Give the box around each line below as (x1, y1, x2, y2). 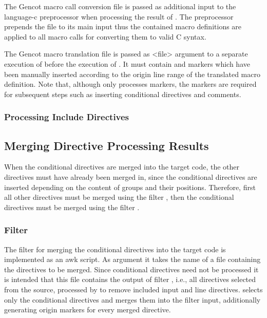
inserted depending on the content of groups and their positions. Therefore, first (4, 181, 256, 192)
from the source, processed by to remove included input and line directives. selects (4, 284, 263, 294)
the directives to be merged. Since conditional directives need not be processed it (4, 264, 259, 274)
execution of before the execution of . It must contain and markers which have (4, 58, 250, 69)
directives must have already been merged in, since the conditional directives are (4, 171, 257, 182)
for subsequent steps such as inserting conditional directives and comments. (4, 88, 241, 99)
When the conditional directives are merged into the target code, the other (4, 161, 239, 172)
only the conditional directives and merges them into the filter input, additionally (4, 294, 261, 305)
